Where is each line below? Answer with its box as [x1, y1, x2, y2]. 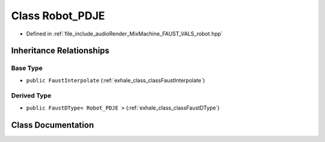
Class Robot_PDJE [11, 9, 105, 22]
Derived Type [11, 91, 51, 100]
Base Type [11, 64, 43, 72]
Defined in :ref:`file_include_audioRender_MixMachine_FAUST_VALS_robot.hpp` [26, 30, 223, 37]
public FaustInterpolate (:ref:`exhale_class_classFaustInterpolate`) [26, 76, 205, 84]
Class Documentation [11, 120, 94, 130]
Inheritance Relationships [11, 46, 110, 56]
